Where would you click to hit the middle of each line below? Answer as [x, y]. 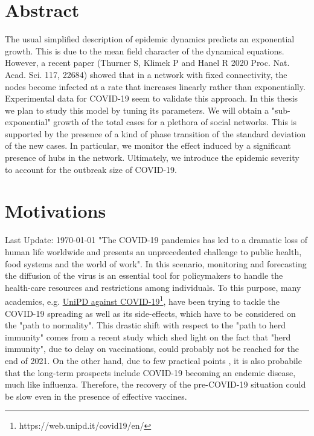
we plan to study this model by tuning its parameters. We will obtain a [137, 110]
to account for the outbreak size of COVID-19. [91, 169]
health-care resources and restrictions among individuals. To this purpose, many [153, 287]
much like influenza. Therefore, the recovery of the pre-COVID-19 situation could [155, 384]
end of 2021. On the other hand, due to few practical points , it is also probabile [153, 360]
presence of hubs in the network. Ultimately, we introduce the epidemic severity [152, 158]
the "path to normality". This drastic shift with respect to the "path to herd [145, 325]
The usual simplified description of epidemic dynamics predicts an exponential [150, 39]
